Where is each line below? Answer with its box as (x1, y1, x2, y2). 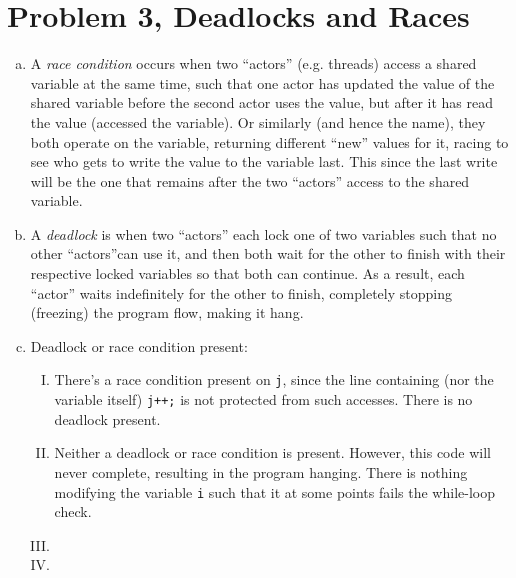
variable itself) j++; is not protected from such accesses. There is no (54, 389, 473, 410)
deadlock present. (54, 408, 161, 429)
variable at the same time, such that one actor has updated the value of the (30, 72, 495, 93)
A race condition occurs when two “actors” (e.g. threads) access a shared (30, 53, 477, 74)
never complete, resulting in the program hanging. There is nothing (54, 461, 468, 482)
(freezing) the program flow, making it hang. (30, 302, 304, 323)
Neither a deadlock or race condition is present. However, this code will (54, 442, 491, 463)
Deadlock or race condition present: (30, 335, 248, 356)
